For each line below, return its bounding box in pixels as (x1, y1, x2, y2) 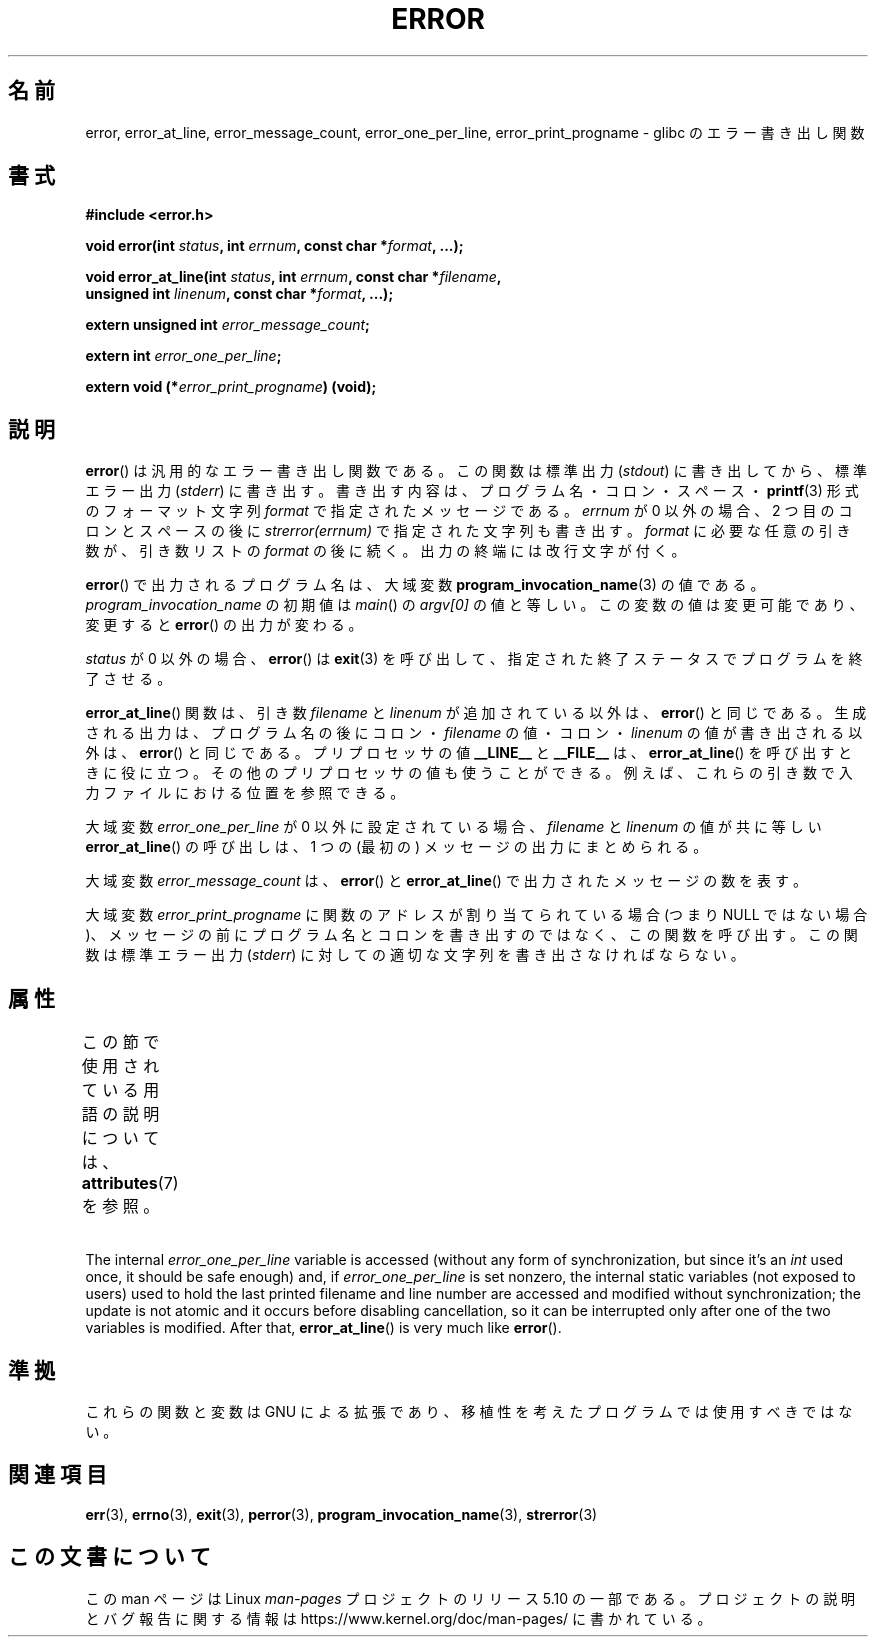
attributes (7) (81, 1173, 179, 1194)
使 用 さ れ (81, 1056, 160, 1077)
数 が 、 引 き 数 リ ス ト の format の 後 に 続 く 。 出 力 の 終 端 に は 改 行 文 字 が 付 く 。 (85, 542, 686, 560)
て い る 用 (81, 1080, 160, 1101)
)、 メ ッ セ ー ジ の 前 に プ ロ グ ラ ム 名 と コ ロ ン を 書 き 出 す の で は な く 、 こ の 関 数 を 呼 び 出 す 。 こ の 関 (85, 926, 858, 944)
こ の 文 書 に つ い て (8, 1544, 211, 1570)
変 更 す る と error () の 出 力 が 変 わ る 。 (85, 616, 363, 634)
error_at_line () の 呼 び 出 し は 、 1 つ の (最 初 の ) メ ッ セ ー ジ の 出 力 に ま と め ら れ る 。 (85, 838, 708, 856)
